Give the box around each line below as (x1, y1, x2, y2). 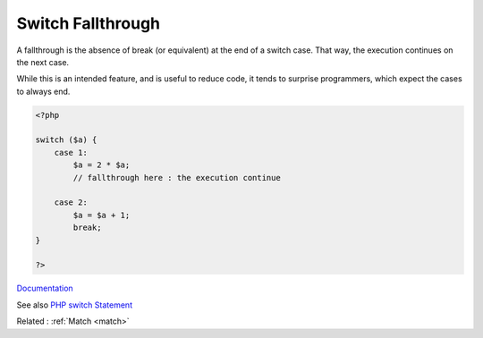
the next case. (16, 56, 70, 67)
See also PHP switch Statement (16, 300, 133, 310)
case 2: (54, 198, 89, 207)
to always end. (16, 86, 71, 97)
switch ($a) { (35, 135, 97, 145)
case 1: (54, 148, 89, 157)
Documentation (16, 283, 73, 294)
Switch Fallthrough (16, 13, 161, 33)
